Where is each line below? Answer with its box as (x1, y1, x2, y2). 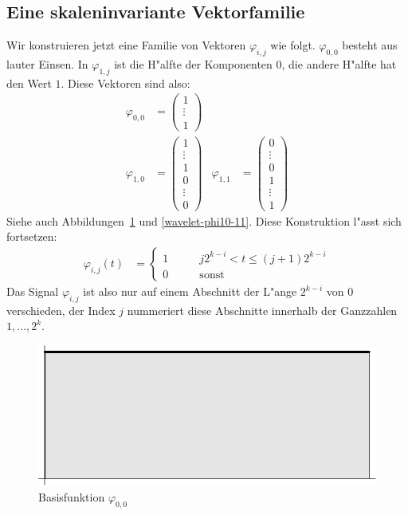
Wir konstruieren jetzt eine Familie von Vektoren (6, 37, 246, 53)
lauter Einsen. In (6, 56, 88, 72)
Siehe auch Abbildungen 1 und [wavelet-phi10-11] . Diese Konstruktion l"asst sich (6, 212, 402, 229)
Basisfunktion (38, 488, 105, 505)
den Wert (6, 74, 52, 91)
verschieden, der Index (6, 301, 116, 318)
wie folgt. (270, 37, 316, 53)
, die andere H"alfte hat (281, 56, 397, 72)
